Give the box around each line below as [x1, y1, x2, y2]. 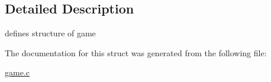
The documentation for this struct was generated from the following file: [5, 46, 267, 59]
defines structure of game [5, 27, 96, 39]
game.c [5, 66, 30, 78]
